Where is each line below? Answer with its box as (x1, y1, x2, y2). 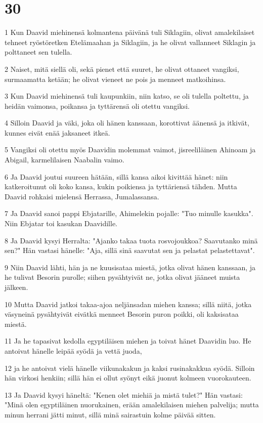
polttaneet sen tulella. (5, 47, 72, 57)
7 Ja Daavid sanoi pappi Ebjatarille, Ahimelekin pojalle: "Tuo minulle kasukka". (5, 208, 253, 219)
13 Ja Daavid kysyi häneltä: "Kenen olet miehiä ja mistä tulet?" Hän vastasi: (5, 389, 243, 400)
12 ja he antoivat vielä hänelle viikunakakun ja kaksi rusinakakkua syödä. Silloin (5, 362, 255, 373)
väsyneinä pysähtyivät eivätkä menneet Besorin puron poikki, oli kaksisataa (5, 309, 239, 319)
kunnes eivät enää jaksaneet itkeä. (5, 127, 110, 138)
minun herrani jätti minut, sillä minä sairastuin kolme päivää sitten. (5, 409, 216, 419)
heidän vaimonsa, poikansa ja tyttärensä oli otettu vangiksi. (5, 100, 190, 111)
